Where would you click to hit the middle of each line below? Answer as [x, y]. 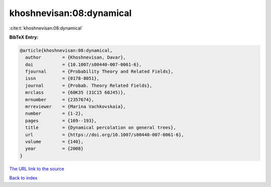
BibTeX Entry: [24, 37]
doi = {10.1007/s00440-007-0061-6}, [84, 64]
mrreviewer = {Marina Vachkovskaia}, [76, 107]
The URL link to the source [37, 168]
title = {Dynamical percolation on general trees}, [101, 128]
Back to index [23, 178]
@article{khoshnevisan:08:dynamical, [66, 50]
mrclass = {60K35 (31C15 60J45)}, [76, 92]
